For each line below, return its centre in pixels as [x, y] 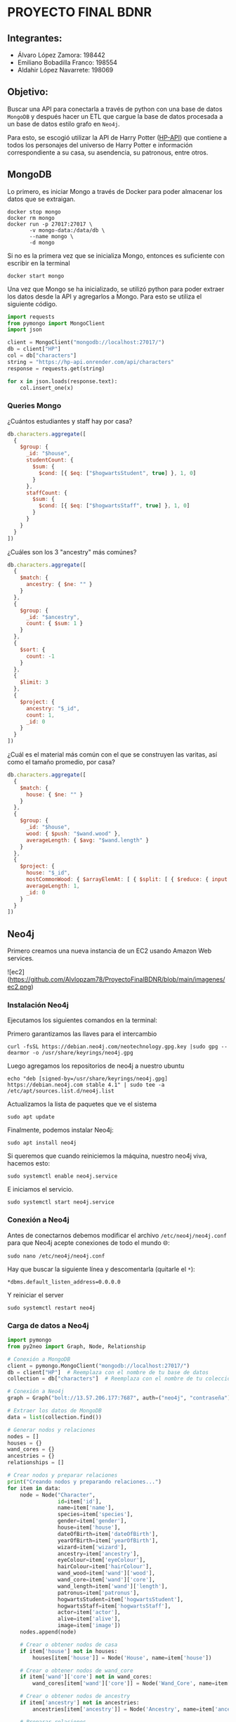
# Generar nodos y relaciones [52, 1430]
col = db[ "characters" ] [42, 356]
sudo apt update [31, 1117]
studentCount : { [50, 460]
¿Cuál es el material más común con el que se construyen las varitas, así [112, 755]
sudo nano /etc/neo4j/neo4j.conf [56, 1256]
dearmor [19, 1053]
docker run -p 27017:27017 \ [50, 224]
